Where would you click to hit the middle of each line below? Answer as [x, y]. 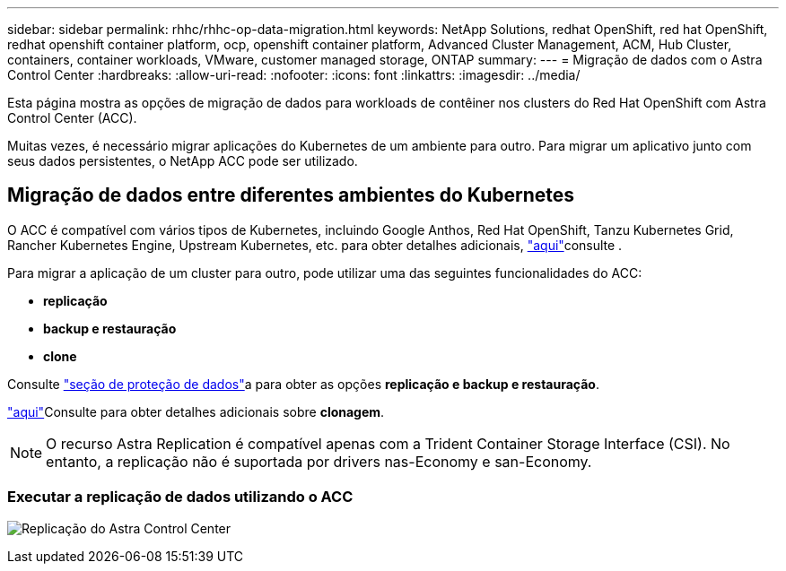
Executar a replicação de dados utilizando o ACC [180, 497]
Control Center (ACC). [72, 118]
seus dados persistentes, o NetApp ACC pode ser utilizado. [183, 161]
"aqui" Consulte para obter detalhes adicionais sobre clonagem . [196, 411]
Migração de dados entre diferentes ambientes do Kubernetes [291, 195]
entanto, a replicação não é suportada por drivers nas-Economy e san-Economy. [319, 461]
